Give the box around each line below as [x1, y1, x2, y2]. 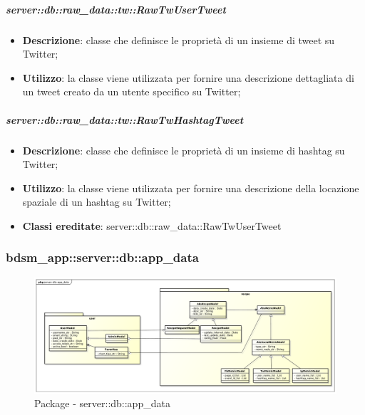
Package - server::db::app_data [34, 396, 170, 411]
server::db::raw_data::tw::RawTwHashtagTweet [6, 112, 244, 127]
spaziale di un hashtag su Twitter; [22, 194, 171, 209]
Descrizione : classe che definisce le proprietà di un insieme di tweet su [22, 32, 335, 47]
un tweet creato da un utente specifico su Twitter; [22, 84, 241, 99]
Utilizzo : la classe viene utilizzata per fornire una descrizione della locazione [22, 180, 359, 195]
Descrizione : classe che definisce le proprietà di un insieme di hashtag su [22, 142, 345, 157]
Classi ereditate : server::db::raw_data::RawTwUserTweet [22, 218, 282, 233]
